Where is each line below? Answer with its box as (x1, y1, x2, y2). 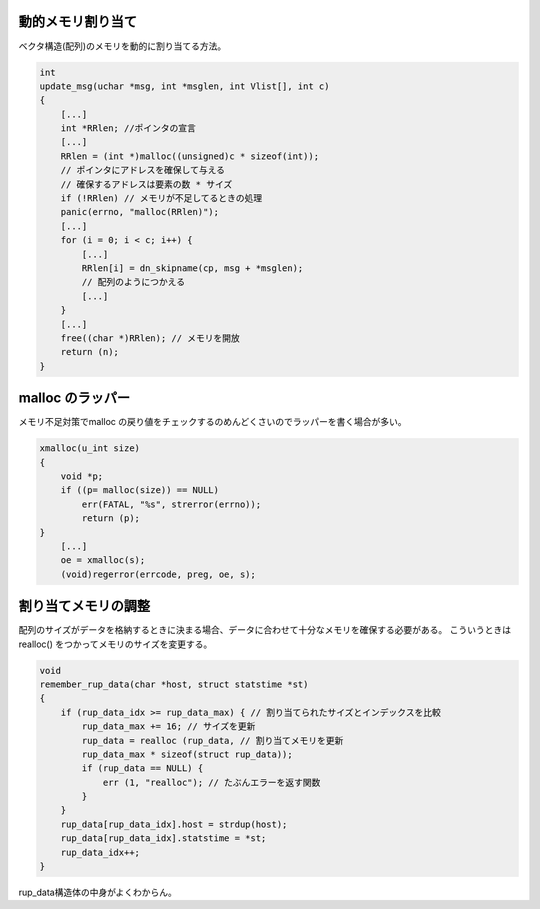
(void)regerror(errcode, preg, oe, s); (60, 568, 257, 580)
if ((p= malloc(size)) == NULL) (60, 485, 220, 496)
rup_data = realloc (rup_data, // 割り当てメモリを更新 (81, 735, 344, 746)
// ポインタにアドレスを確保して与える (60, 165, 225, 176)
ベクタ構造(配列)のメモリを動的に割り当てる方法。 (18, 40, 227, 52)
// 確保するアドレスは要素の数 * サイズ (60, 178, 233, 190)
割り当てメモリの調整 (18, 598, 150, 615)
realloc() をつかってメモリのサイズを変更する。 (18, 638, 213, 650)
